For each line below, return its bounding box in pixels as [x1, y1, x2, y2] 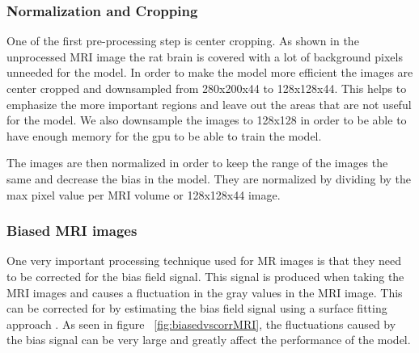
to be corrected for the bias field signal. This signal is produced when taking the [6, 267, 404, 284]
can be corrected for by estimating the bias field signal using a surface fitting [6, 300, 387, 317]
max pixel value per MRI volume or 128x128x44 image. [6, 186, 281, 203]
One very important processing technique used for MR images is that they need [6, 252, 401, 269]
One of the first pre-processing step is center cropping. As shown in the [6, 32, 359, 49]
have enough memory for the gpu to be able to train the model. [6, 127, 322, 144]
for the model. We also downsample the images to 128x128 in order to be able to [6, 111, 407, 128]
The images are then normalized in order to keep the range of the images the [6, 154, 388, 171]
